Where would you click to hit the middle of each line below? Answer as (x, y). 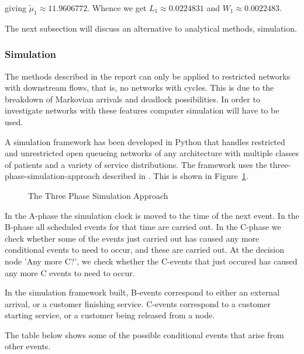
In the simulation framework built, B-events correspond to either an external (142, 292)
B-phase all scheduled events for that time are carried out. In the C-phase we (143, 227)
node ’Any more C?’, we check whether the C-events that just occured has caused (151, 261)
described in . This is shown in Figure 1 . (175, 176)
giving (15, 8)
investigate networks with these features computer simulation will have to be (142, 110)
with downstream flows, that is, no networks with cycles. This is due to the (139, 87)
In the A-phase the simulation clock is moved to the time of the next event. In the (152, 215)
